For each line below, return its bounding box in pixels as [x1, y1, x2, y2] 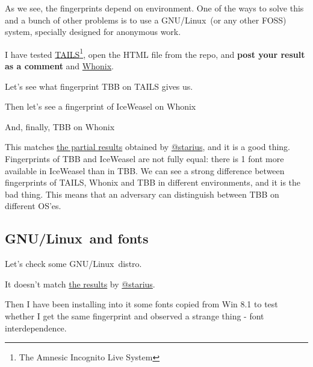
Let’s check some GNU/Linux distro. [5, 257, 142, 270]
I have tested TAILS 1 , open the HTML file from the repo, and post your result [5, 46, 305, 60]
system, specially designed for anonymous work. [5, 25, 181, 38]
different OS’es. [5, 199, 61, 212]
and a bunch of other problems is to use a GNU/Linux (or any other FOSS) [5, 13, 287, 26]
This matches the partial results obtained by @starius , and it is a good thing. [5, 140, 290, 153]
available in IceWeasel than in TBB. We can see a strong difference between [5, 164, 285, 177]
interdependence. [5, 321, 67, 334]
